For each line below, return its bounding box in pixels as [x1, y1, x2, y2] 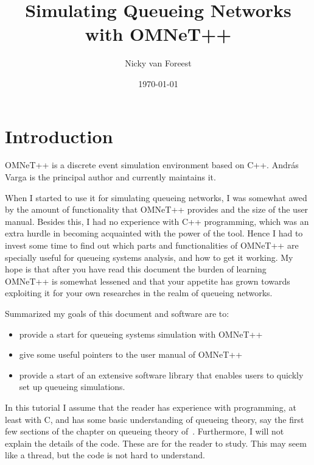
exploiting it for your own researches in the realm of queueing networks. [5, 286, 273, 299]
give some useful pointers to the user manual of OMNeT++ [19, 348, 243, 361]
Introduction [5, 123, 113, 148]
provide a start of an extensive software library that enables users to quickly [19, 368, 304, 381]
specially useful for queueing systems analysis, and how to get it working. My [5, 250, 293, 263]
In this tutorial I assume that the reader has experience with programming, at [5, 400, 296, 413]
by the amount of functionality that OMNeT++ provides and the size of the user [5, 203, 309, 216]
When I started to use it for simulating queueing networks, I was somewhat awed [5, 191, 307, 204]
